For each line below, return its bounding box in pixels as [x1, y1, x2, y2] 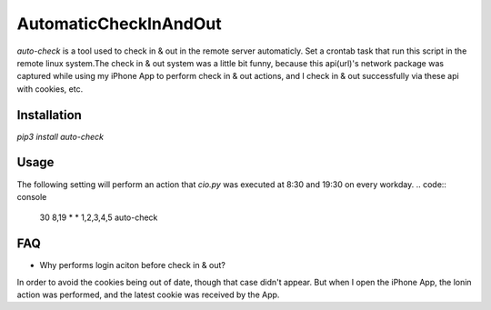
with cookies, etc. [16, 83, 84, 95]
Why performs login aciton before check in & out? [39, 260, 226, 271]
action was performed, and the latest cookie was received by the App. [16, 289, 280, 300]
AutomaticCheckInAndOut [16, 14, 222, 34]
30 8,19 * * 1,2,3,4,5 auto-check [39, 212, 158, 223]
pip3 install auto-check [16, 131, 105, 142]
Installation [16, 107, 82, 123]
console [16, 191, 47, 202]
